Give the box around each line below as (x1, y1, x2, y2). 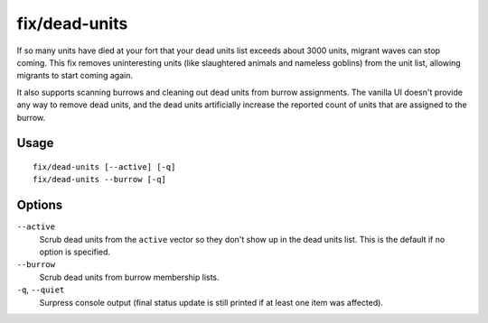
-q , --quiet (16, 284, 65, 295)
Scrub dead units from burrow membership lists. (39, 272, 221, 282)
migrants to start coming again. (16, 70, 133, 81)
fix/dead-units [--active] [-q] (33, 161, 176, 171)
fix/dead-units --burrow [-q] (33, 174, 167, 185)
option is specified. (39, 246, 111, 257)
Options (16, 198, 63, 213)
